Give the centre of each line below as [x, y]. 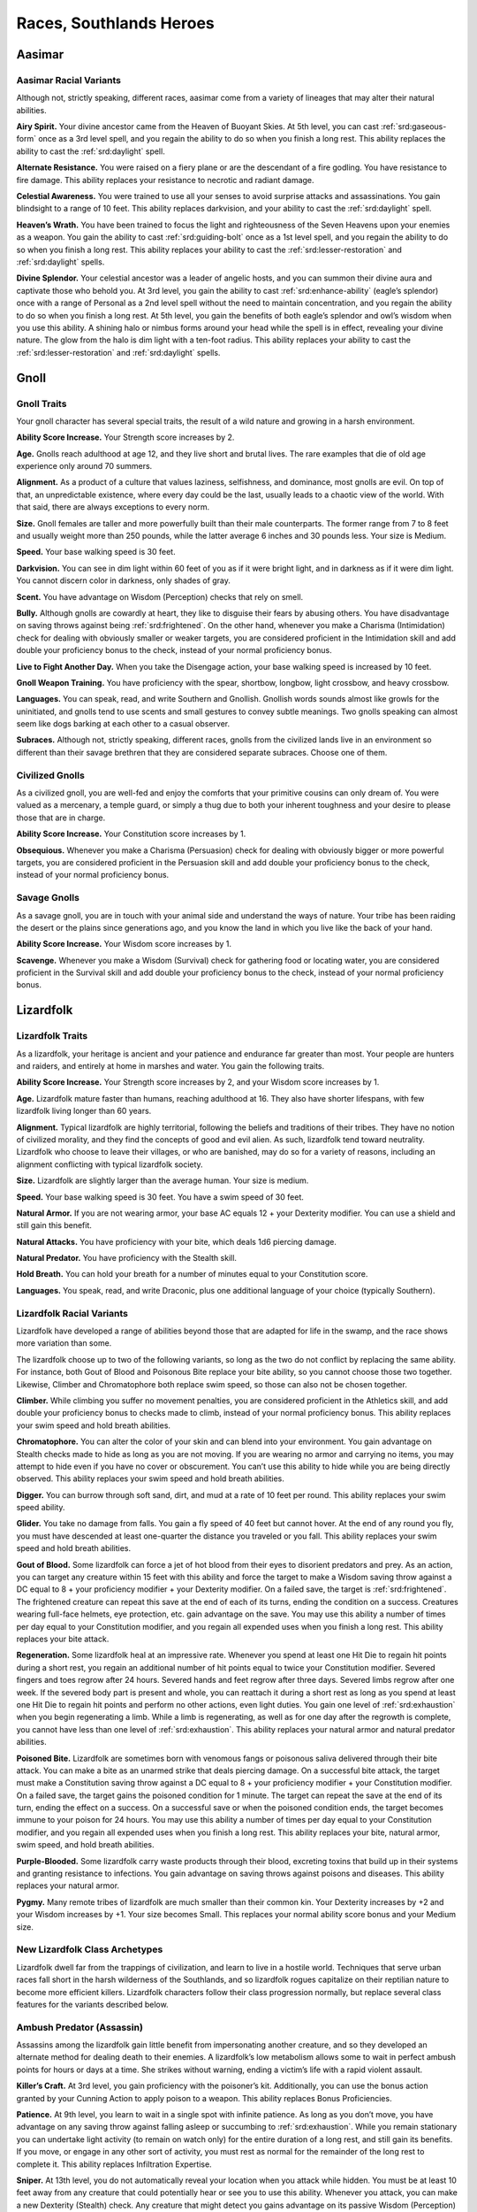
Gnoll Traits [42, 403]
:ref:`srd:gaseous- [413, 127]
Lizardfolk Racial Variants [72, 1313]
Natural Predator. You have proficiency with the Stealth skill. [127, 1258]
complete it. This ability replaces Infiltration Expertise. [114, 2164]
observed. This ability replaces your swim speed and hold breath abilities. [150, 1479]
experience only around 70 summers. [84, 466]
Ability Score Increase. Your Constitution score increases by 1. [131, 834]
